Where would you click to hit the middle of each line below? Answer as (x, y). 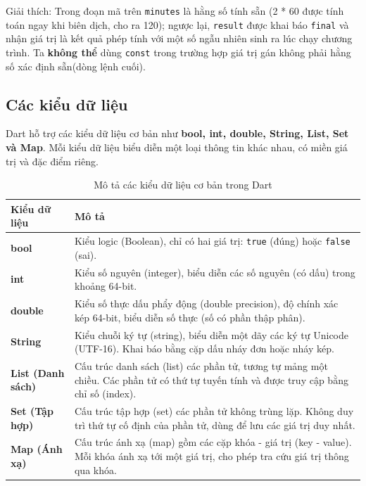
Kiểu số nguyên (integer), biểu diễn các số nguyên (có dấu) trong (215, 272)
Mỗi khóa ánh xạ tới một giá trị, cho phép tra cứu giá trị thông (212, 456)
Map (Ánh (37, 449)
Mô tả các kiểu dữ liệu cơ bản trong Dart (183, 185)
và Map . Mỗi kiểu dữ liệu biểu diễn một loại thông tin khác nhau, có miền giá (177, 147)
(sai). (86, 254)
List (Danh (38, 372)
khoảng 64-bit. (106, 286)
